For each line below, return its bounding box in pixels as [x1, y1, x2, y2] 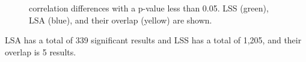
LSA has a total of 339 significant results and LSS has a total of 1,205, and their [5, 34, 302, 46]
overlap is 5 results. [5, 45, 76, 58]
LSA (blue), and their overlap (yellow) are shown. [29, 13, 212, 26]
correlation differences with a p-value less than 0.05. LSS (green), [29, 2, 269, 14]
